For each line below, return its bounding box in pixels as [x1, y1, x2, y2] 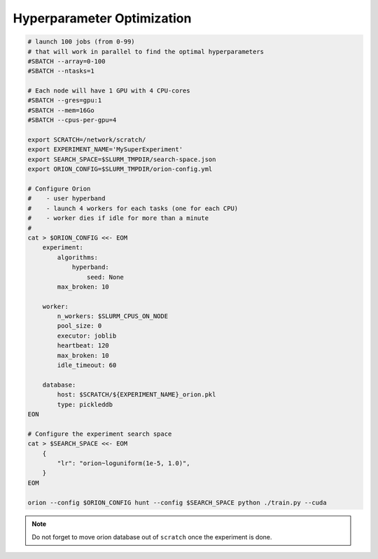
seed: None [86, 273, 124, 281]
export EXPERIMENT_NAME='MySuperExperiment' [27, 146, 183, 153]
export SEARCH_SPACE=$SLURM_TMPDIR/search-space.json [27, 155, 216, 163]
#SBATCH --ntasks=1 [27, 67, 94, 75]
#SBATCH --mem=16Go [27, 106, 94, 114]
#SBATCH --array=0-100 [27, 57, 106, 65]
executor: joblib [57, 331, 117, 340]
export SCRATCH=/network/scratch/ [27, 136, 146, 144]
